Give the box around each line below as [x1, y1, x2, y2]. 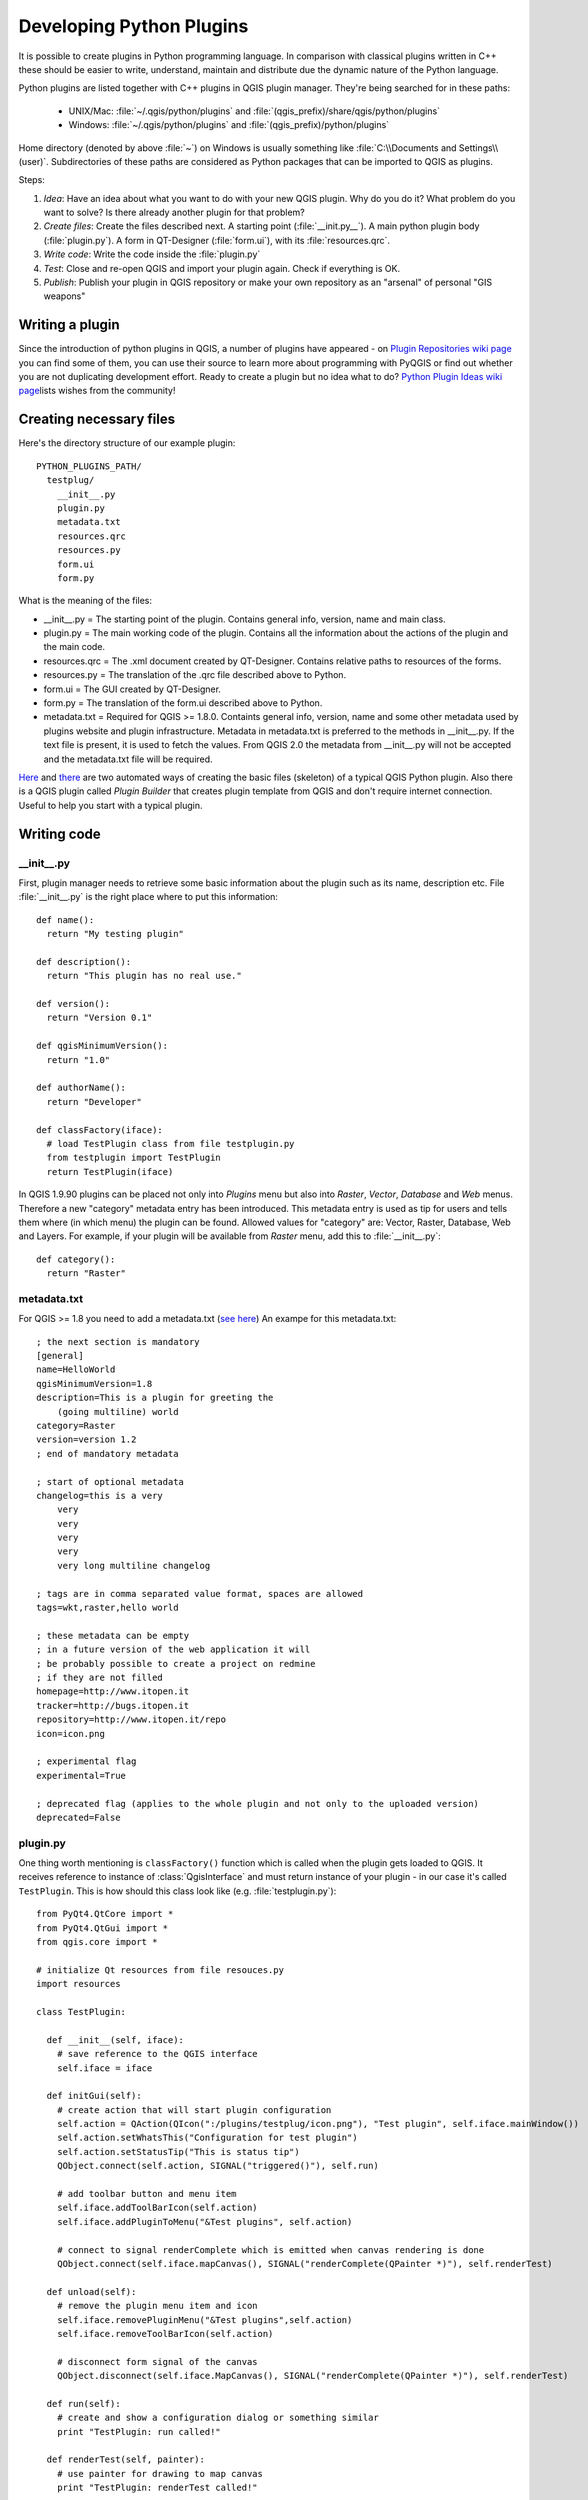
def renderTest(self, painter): [46, 2454, 205, 2465]
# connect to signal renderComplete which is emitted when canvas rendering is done [56, 2244, 485, 2255]
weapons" [43, 290, 86, 302]
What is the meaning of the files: [18, 595, 153, 607]
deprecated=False [36, 1811, 121, 1823]
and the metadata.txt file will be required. [43, 753, 214, 765]
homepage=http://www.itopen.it [36, 1686, 190, 1697]
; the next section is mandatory [36, 1336, 200, 1347]
